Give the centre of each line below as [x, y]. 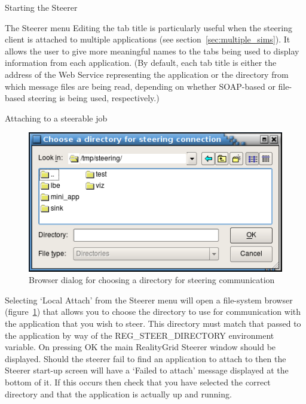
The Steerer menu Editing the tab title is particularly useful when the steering [149, 27]
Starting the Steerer [41, 7]
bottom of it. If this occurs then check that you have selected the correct [138, 382]
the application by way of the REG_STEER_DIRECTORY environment [140, 335]
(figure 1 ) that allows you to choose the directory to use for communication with [153, 312]
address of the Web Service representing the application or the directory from [147, 74]
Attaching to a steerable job [56, 118]
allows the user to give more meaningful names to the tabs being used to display [152, 51]
